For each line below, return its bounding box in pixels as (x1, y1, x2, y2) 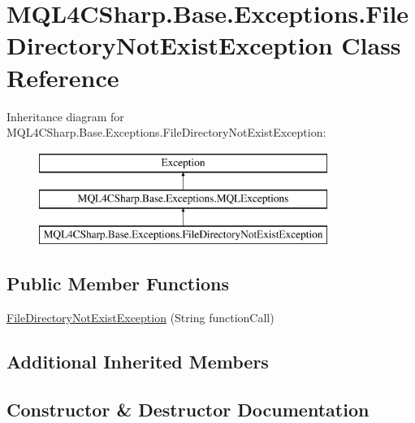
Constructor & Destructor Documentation (6, 396, 370, 421)
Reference (6, 60, 119, 94)
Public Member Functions (6, 271, 229, 296)
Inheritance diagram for (6, 107, 124, 124)
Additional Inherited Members (6, 348, 269, 373)
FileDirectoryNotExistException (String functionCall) (6, 308, 275, 325)
